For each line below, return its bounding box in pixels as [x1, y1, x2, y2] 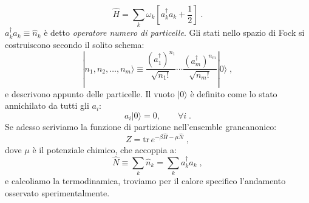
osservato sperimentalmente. [5, 186, 110, 199]
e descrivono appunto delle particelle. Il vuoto [5, 87, 175, 100]
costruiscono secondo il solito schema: [5, 38, 144, 50]
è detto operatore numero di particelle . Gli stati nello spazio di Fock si [44, 26, 305, 39]
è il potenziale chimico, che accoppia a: [32, 143, 177, 156]
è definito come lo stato [190, 87, 277, 100]
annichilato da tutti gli [5, 99, 89, 112]
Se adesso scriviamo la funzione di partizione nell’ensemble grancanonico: [5, 120, 277, 132]
